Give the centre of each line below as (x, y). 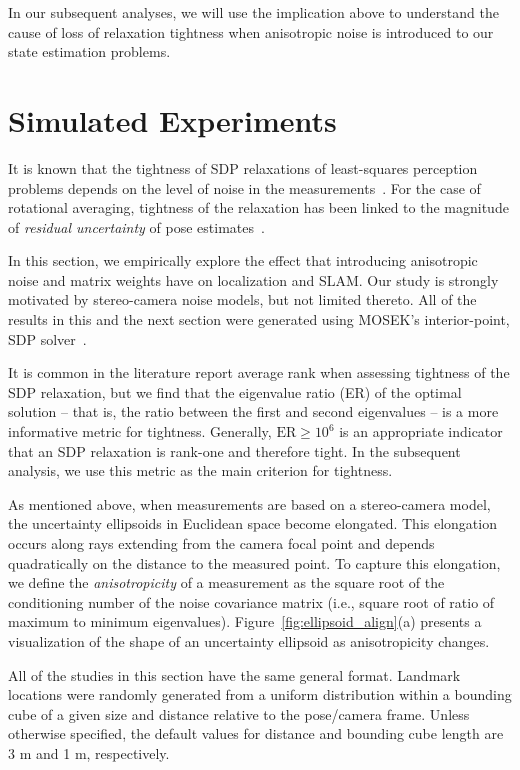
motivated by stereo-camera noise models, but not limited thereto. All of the (242, 299)
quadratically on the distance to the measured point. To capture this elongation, (254, 562)
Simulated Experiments (172, 119)
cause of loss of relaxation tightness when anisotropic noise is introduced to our (251, 31)
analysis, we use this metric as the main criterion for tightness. (200, 470)
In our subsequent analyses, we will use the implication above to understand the (253, 12)
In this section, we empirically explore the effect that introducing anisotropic (243, 260)
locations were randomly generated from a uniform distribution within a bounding (260, 694)
